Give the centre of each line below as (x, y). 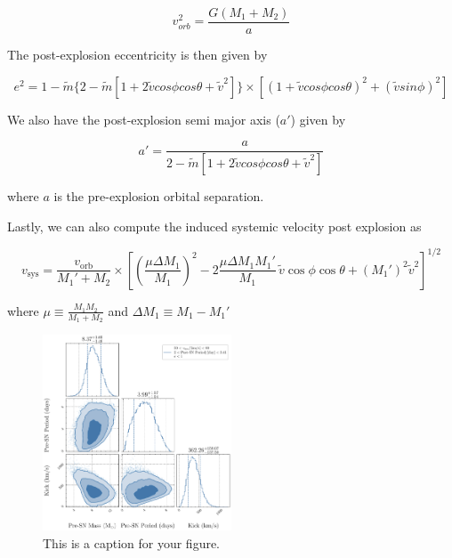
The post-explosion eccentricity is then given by (137, 55)
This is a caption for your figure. (132, 542)
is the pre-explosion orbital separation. (159, 196)
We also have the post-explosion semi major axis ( (144, 119)
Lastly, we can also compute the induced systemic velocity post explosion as (214, 226)
